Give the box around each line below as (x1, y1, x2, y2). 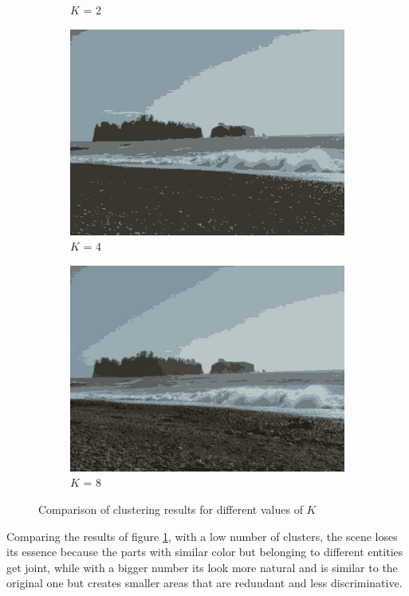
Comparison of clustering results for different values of (38, 500, 303, 517)
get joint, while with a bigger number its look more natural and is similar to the (6, 559, 398, 575)
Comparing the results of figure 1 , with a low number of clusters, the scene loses (6, 527, 398, 544)
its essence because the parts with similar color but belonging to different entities (6, 543, 403, 560)
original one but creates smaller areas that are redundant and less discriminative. (6, 574, 403, 591)
